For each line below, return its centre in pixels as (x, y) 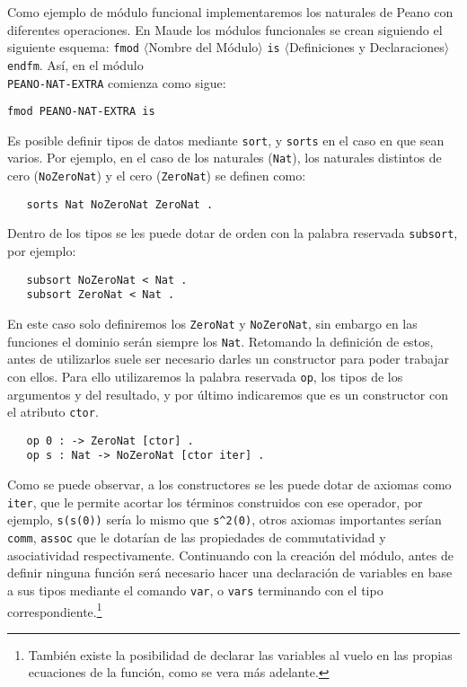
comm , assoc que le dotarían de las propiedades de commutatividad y (197, 537)
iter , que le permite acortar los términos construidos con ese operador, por (215, 502)
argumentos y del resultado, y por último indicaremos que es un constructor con (228, 394)
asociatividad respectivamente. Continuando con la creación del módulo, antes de (230, 555)
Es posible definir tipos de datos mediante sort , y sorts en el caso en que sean (226, 140)
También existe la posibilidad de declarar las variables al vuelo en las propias (240, 654)
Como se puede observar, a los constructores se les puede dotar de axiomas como (229, 484)
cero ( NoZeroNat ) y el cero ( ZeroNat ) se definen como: (157, 176)
